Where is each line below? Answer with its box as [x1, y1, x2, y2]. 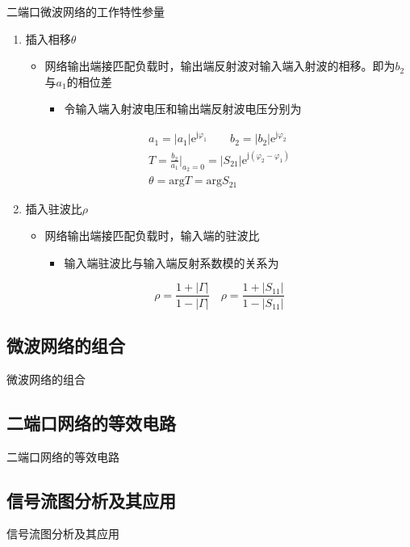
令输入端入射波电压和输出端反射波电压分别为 [64, 100, 302, 117]
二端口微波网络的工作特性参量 [6, 3, 165, 19]
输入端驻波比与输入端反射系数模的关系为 [64, 254, 279, 271]
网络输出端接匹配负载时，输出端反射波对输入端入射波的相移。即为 [44, 57, 395, 74]
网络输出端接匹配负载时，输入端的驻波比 [44, 227, 260, 244]
